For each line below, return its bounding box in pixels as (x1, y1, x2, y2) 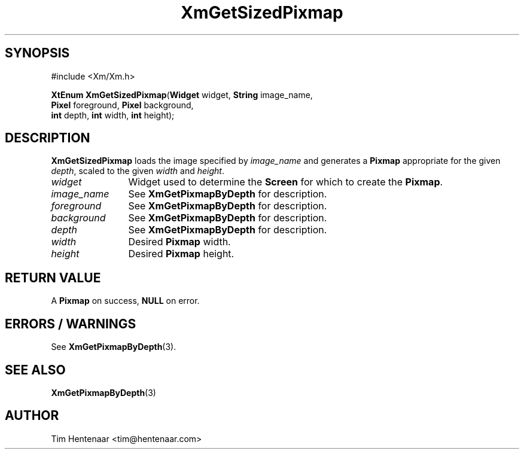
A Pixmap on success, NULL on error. (51, 295, 200, 306)
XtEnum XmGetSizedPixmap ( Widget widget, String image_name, (51, 89, 313, 100)
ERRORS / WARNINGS (5, 316, 136, 331)
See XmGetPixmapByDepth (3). (51, 342, 176, 352)
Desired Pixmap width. (128, 236, 231, 248)
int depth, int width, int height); (51, 109, 175, 120)
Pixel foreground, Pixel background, (51, 99, 194, 110)
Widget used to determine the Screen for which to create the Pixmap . (128, 176, 443, 188)
